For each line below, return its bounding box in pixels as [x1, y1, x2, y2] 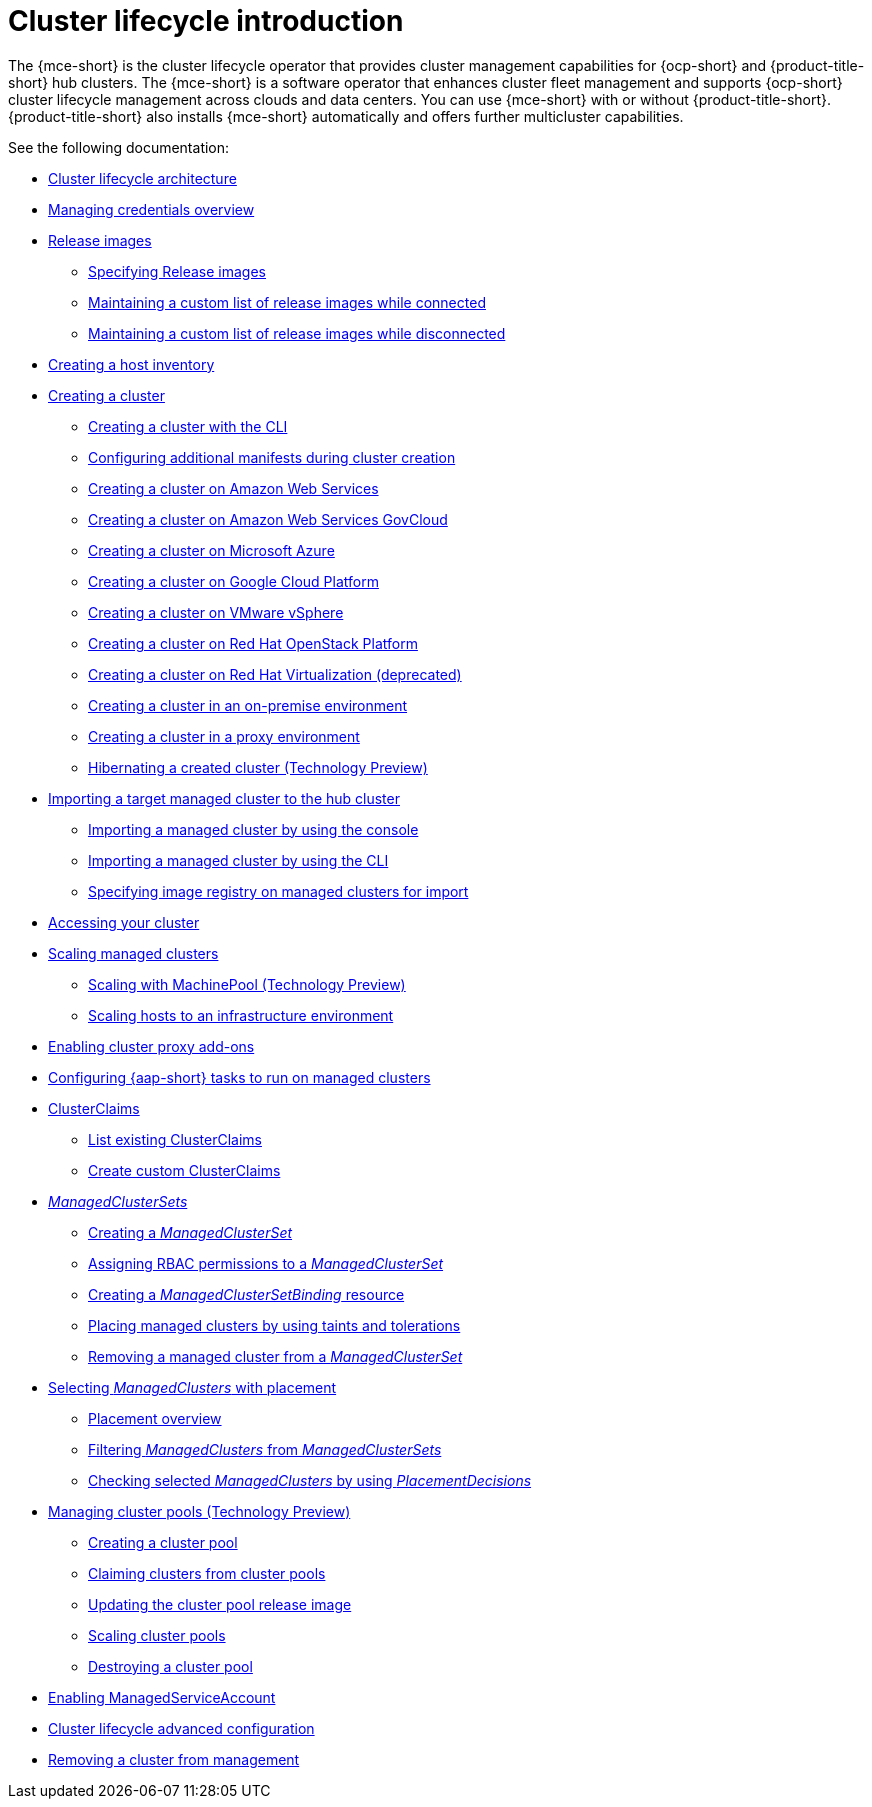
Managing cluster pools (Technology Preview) [48, 1502, 351, 1520]
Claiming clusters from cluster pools [88, 1564, 326, 1582]
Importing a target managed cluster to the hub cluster [48, 789, 400, 807]
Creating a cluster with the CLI [88, 417, 288, 435]
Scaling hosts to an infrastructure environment [88, 1006, 394, 1024]
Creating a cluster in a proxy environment [88, 727, 360, 745]
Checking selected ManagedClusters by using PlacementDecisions [88, 1471, 532, 1489]
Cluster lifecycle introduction [8, 4, 404, 38]
